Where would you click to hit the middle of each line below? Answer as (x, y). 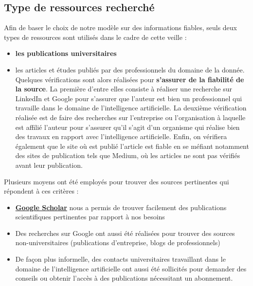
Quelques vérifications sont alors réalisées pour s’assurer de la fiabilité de (130, 79)
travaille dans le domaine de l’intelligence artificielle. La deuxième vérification (131, 108)
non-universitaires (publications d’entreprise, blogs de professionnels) (118, 242)
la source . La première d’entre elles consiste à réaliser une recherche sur (124, 89)
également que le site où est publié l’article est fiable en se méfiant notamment (132, 146)
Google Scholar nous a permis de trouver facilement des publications (121, 207)
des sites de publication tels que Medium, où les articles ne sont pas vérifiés (128, 155)
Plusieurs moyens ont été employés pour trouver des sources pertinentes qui (117, 181)
